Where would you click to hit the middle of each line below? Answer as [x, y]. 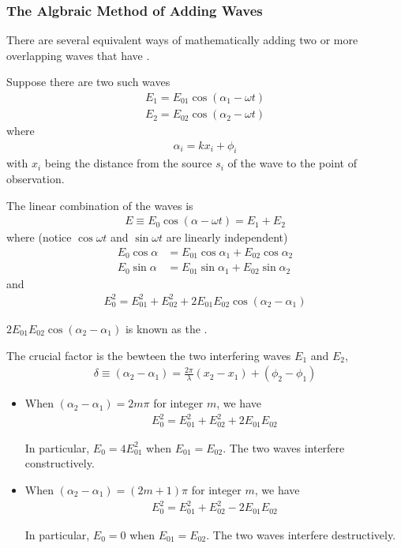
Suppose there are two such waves [88, 82]
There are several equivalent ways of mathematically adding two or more [182, 40]
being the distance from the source [128, 163]
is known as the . [166, 328]
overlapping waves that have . [78, 55]
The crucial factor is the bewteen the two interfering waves [149, 355]
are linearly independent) [227, 237]
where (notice [39, 237]
